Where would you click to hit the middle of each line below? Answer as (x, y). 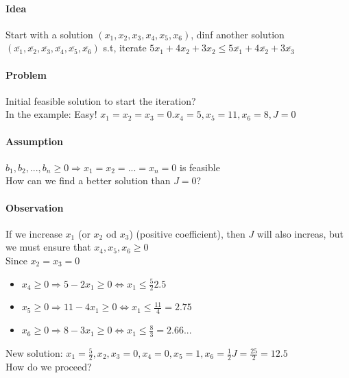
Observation (35, 207)
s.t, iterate (125, 48)
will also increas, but (300, 233)
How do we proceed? (49, 366)
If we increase (34, 233)
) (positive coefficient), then (187, 233)
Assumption (34, 141)
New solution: (34, 353)
